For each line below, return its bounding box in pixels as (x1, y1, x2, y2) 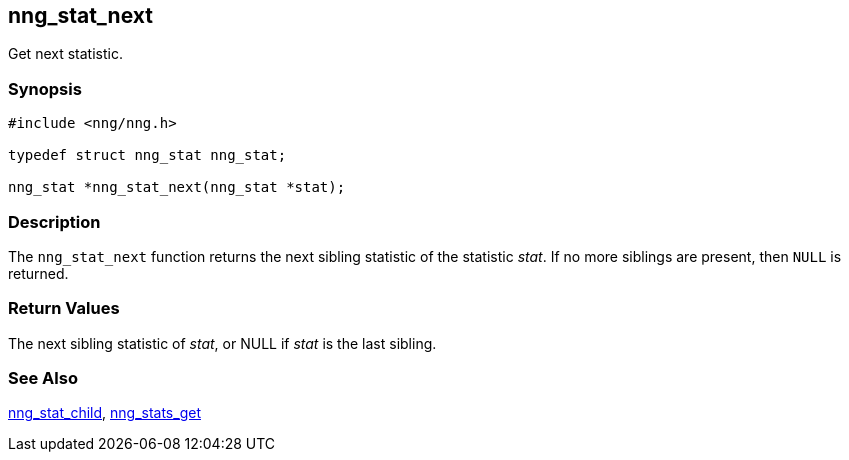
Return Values (8, 298, 120, 319)
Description (8, 211, 101, 232)
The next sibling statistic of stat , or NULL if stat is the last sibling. (8, 334, 437, 352)
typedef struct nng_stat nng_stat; (8, 147, 287, 164)
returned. (8, 264, 69, 282)
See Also (8, 368, 78, 389)
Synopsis (8, 78, 82, 99)
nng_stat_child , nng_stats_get (8, 404, 201, 422)
